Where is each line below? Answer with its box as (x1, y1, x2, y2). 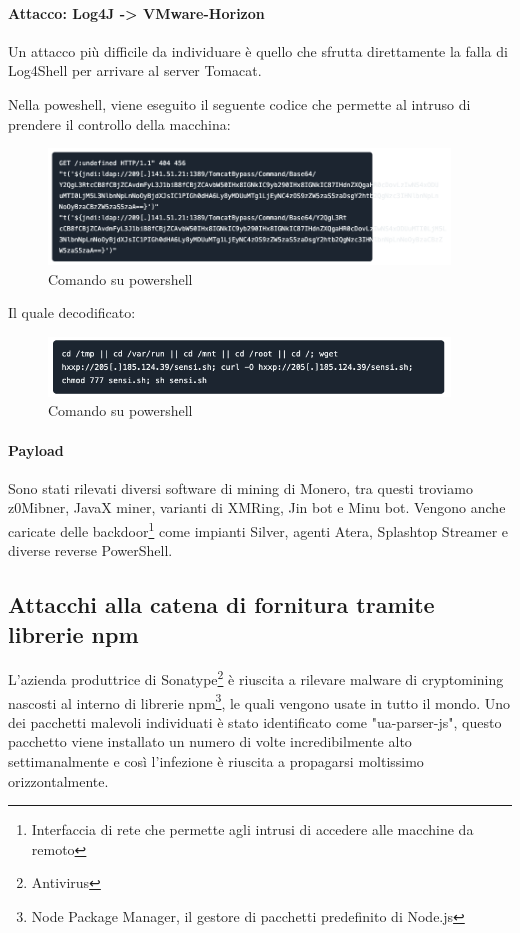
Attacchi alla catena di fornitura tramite (8, 589, 435, 620)
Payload (8, 439, 64, 460)
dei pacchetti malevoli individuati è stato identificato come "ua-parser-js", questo (8, 711, 502, 732)
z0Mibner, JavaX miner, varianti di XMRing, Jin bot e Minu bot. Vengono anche (8, 497, 506, 518)
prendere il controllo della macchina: (8, 113, 231, 134)
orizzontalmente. (8, 770, 109, 791)
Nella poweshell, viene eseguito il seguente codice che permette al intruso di (8, 93, 471, 114)
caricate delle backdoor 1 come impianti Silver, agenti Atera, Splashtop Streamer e (8, 517, 509, 541)
